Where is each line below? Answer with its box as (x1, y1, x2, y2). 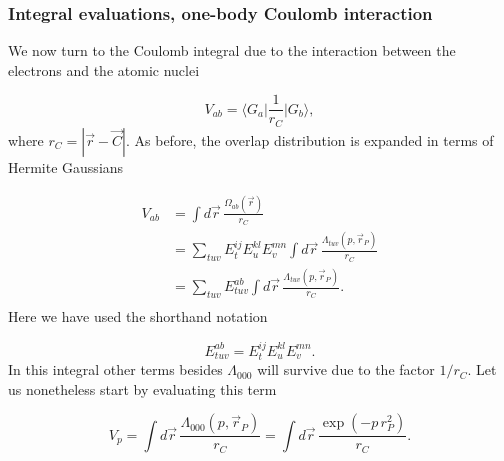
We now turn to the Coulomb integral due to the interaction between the (8, 40, 456, 61)
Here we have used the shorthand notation (8, 306, 268, 327)
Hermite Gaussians (8, 156, 124, 177)
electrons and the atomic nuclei (8, 59, 200, 80)
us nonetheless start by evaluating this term (8, 378, 277, 399)
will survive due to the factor (257, 359, 435, 380)
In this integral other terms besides (8, 359, 223, 380)
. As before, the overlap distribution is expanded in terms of (125, 129, 494, 150)
